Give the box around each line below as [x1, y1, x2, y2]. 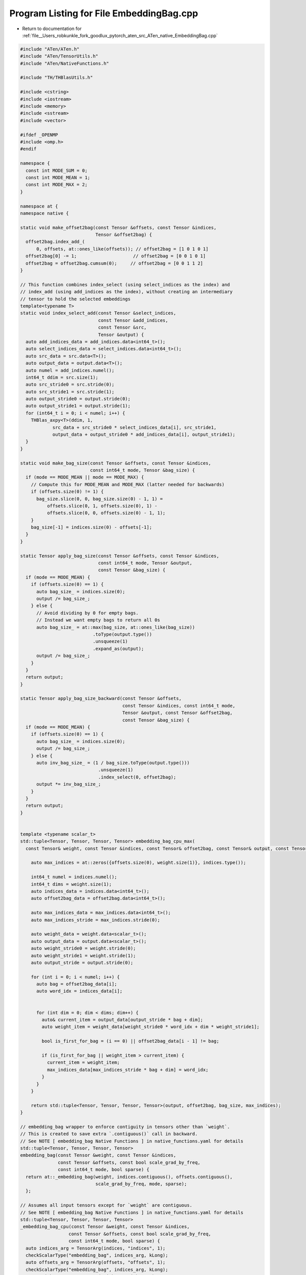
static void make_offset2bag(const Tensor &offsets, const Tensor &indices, [20, 224, 217, 231]
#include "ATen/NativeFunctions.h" [20, 60, 109, 66]
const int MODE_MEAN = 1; [25, 174, 90, 181]
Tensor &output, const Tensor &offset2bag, [122, 710, 233, 716]
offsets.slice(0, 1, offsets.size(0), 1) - [46, 503, 158, 508]
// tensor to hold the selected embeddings [20, 296, 131, 302]
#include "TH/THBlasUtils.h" [20, 74, 93, 81]
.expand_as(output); [92, 646, 144, 651]
